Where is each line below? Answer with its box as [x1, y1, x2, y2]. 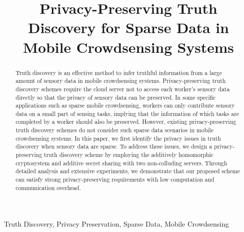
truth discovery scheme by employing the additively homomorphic [44, 151, 214, 159]
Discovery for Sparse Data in [28, 17, 229, 38]
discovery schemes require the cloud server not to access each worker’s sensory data [15, 84, 230, 93]
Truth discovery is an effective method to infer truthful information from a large [15, 68, 222, 77]
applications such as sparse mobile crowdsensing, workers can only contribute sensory [15, 101, 235, 110]
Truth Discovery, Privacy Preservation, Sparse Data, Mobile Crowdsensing [4, 219, 229, 229]
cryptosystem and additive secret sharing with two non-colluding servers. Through [15, 158, 227, 167]
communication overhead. [15, 183, 81, 192]
